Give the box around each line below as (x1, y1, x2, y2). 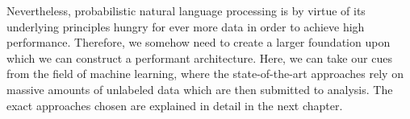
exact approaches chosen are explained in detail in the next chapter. (6, 96, 343, 113)
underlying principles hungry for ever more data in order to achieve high (6, 18, 365, 35)
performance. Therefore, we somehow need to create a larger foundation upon (6, 34, 391, 51)
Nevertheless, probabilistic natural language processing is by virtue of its (6, 2, 366, 18)
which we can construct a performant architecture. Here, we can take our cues (6, 49, 392, 66)
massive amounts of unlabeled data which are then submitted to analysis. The (6, 80, 393, 97)
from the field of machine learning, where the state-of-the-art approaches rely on (6, 65, 404, 82)
